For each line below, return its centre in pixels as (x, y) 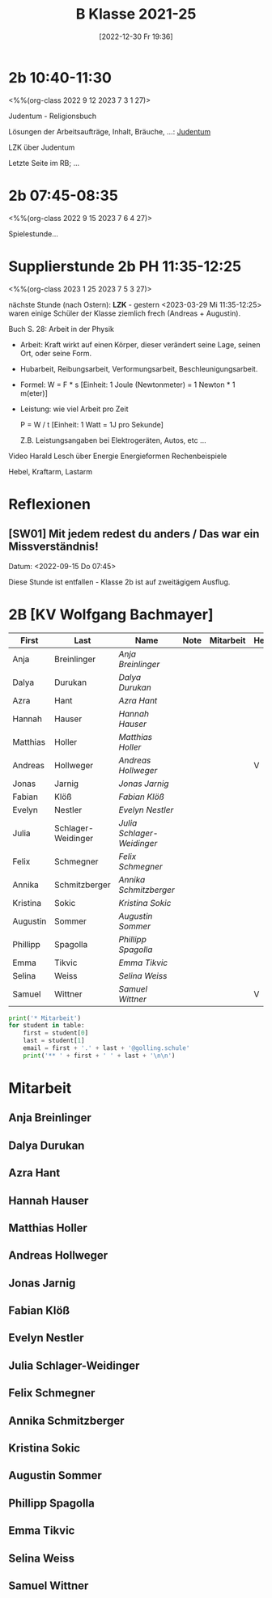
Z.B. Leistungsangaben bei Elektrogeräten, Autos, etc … (113, 440)
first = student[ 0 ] (56, 1033)
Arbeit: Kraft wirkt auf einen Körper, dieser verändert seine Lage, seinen (140, 344)
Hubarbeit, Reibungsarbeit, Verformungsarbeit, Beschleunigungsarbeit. (139, 368)
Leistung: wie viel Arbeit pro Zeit (74, 409)
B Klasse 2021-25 (136, 14)
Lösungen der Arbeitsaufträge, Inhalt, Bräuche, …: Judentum (110, 131)
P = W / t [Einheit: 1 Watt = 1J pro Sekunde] (92, 424)
